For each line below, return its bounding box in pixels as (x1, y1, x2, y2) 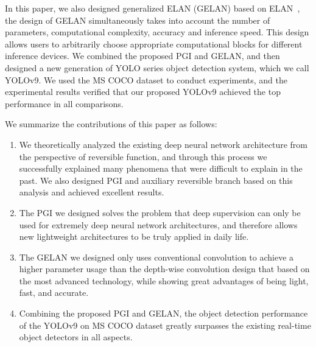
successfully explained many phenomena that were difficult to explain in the (19, 162, 303, 175)
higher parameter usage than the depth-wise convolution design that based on (19, 262, 310, 275)
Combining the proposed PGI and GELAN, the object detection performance (19, 307, 308, 320)
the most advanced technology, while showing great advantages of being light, (19, 274, 309, 287)
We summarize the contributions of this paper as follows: (5, 117, 217, 130)
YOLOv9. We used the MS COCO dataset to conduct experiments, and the (5, 73, 288, 86)
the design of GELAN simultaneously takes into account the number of (5, 13, 270, 26)
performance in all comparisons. (5, 97, 124, 110)
